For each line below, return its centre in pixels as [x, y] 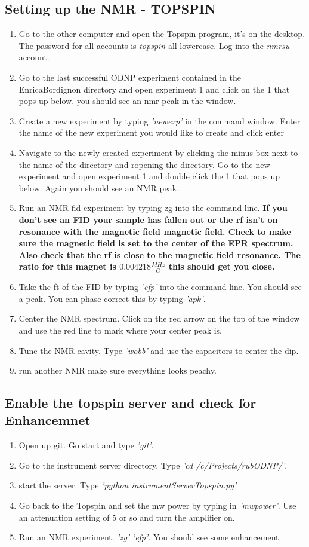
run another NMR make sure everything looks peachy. [118, 370]
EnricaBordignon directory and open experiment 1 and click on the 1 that [154, 89]
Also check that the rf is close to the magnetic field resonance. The [160, 254]
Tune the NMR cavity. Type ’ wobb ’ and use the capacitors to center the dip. [159, 350]
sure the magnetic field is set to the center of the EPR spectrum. [156, 243]
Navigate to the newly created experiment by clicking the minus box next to [158, 152]
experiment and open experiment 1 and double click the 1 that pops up [149, 176]
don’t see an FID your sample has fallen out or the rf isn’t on [148, 219]
